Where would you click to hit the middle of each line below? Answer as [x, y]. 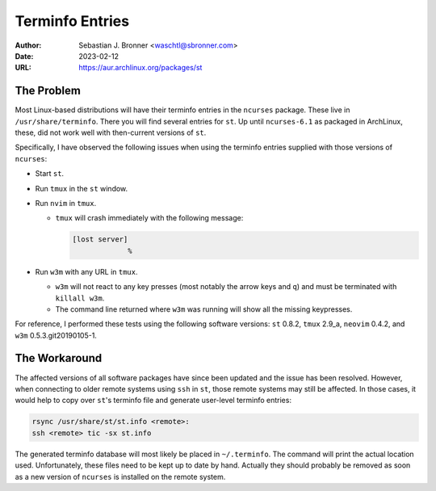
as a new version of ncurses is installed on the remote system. [120, 476]
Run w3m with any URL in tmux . [86, 271]
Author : [28, 45]
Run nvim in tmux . [66, 203]
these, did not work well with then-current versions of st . [111, 132]
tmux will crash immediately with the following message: [149, 218]
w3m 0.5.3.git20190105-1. [56, 335]
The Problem [48, 91]
